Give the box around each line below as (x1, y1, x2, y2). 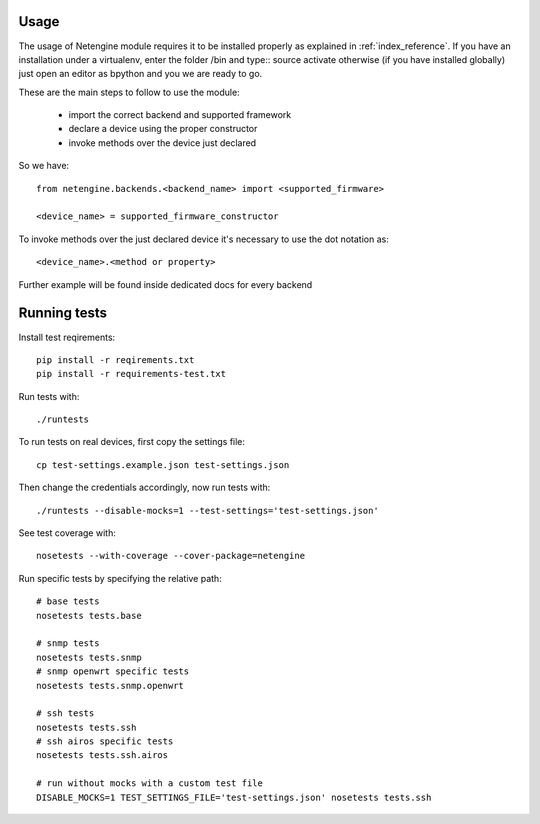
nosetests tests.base (36, 610, 142, 621)
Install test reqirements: (18, 331, 116, 343)
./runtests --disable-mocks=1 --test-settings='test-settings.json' (36, 505, 379, 516)
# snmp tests (36, 638, 100, 649)
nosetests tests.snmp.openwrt (36, 680, 185, 691)
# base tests (36, 596, 100, 607)
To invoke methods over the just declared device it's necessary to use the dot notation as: (18, 233, 389, 245)
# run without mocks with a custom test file (36, 778, 264, 789)
